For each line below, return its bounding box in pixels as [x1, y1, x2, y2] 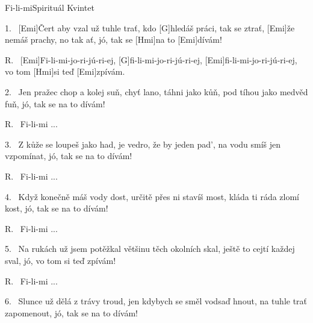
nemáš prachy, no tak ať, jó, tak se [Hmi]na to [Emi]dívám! [5, 33, 222, 46]
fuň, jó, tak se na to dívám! [5, 97, 105, 110]
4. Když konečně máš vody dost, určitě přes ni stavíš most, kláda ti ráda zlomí [5, 190, 300, 202]
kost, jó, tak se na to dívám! [5, 202, 108, 215]
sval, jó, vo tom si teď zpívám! [5, 254, 116, 266]
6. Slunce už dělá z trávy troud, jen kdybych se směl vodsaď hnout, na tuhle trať [5, 295, 308, 307]
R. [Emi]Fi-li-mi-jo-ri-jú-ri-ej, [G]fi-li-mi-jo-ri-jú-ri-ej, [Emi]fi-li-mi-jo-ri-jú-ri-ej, [5, 53, 297, 66]
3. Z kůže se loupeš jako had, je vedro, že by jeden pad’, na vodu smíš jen [5, 137, 281, 150]
